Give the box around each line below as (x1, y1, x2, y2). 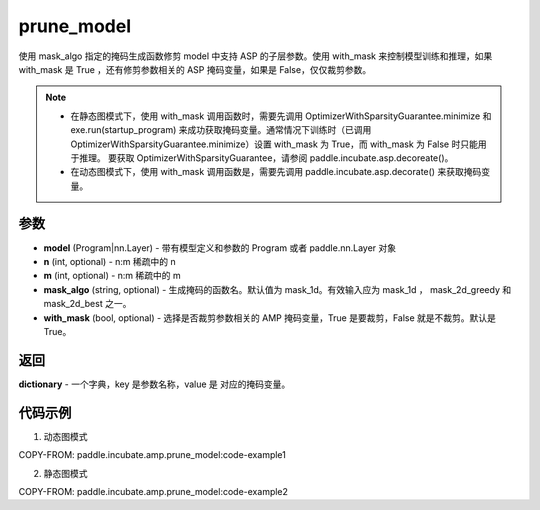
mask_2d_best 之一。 (43, 298, 132, 310)
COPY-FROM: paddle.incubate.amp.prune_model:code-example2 (18, 485, 289, 497)
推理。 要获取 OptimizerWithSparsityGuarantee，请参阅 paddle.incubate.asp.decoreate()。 (78, 151, 454, 164)
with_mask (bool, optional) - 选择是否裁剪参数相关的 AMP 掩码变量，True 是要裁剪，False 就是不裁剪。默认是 (43, 311, 497, 324)
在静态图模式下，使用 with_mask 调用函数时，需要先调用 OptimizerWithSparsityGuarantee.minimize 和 (70, 110, 492, 122)
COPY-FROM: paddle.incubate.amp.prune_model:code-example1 (18, 449, 287, 461)
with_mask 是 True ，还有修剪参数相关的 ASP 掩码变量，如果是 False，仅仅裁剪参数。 (18, 63, 372, 75)
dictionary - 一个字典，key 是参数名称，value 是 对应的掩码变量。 (18, 378, 291, 390)
